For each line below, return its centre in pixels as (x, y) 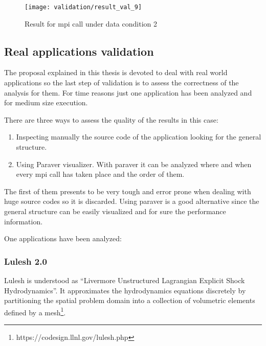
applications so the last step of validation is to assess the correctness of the (121, 83)
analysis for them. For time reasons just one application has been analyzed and (128, 92)
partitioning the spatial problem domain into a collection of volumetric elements (130, 300)
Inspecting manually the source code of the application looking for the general (139, 137)
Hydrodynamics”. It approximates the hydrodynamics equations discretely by (125, 290)
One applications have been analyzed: (63, 238)
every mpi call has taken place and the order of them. (100, 174)
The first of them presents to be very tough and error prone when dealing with (128, 191)
